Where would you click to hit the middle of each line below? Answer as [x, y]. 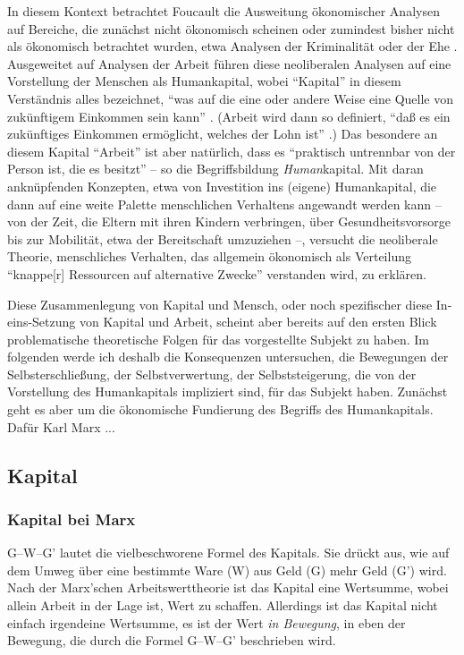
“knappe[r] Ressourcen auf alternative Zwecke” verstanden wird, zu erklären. [217, 273]
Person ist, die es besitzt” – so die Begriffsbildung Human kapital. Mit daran [215, 169]
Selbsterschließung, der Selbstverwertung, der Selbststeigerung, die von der [212, 374]
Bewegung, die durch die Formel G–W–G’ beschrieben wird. [172, 640]
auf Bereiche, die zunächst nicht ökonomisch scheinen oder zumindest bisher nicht [231, 28]
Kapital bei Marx [72, 519]
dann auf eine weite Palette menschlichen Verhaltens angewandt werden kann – [224, 204]
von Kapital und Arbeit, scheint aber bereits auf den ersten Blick [258, 322]
